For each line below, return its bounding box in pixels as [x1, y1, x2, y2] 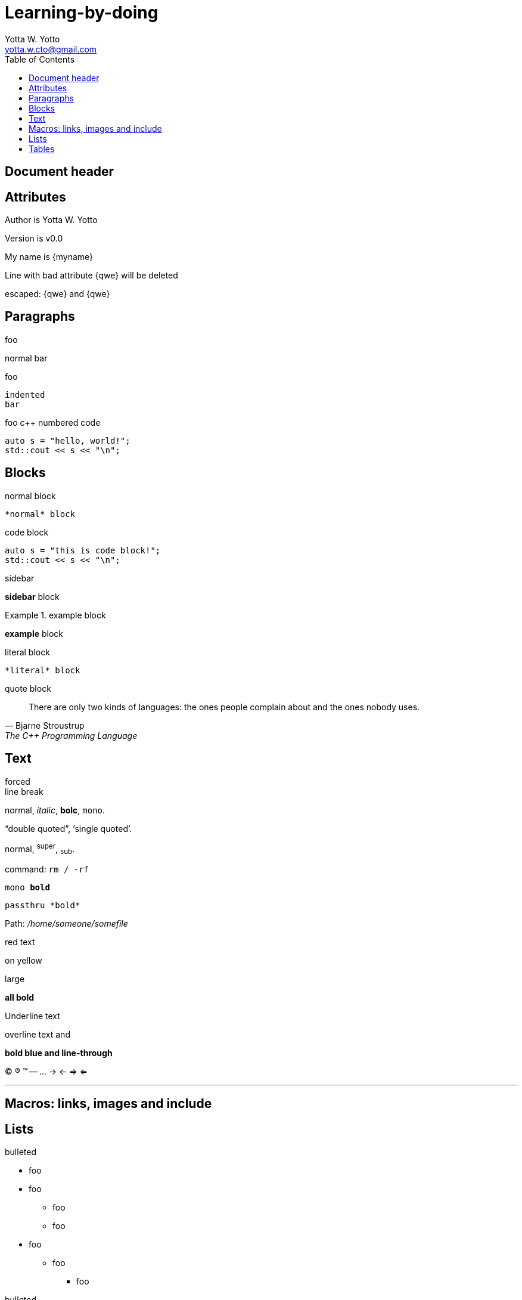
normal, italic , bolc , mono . [5, 804, 105, 815]
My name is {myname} [5, 252, 93, 262]
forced [5, 776, 30, 787]
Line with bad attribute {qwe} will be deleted [5, 270, 178, 281]
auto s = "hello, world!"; [5, 435, 130, 445]
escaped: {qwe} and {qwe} [5, 289, 110, 299]
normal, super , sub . [5, 841, 75, 856]
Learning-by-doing [5, 2, 159, 23]
